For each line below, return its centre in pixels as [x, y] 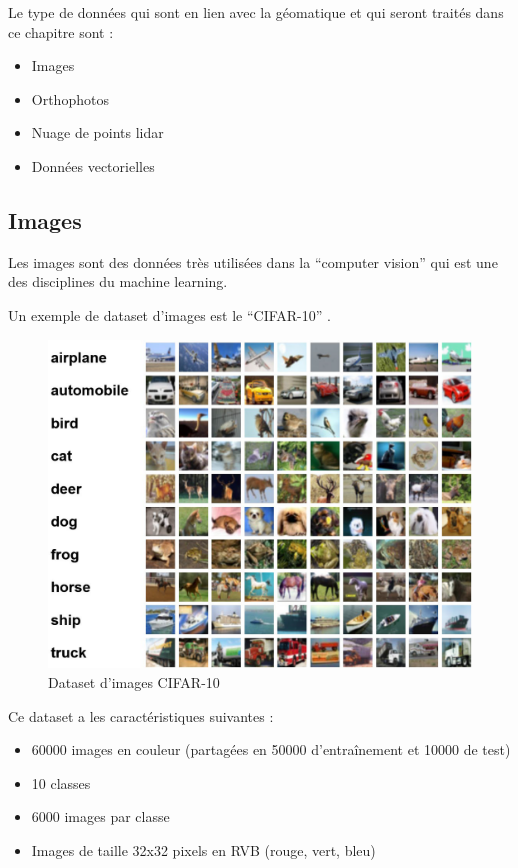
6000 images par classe [100, 816]
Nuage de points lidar [97, 132]
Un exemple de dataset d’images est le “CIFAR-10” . [169, 314]
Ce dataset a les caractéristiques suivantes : [141, 715]
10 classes [61, 782]
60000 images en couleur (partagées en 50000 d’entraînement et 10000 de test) [271, 749]
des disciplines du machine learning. [118, 281]
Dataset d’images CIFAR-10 [134, 681]
